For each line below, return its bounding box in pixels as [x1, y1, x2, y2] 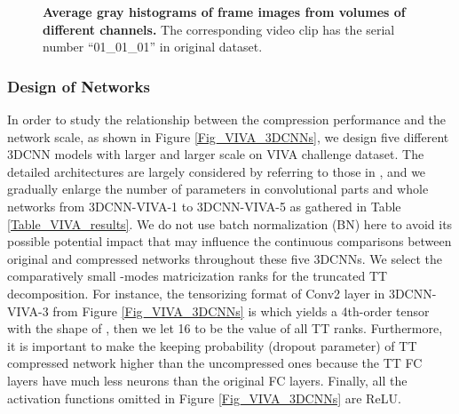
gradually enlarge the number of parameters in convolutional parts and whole [7, 179, 429, 198]
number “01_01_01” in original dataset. [43, 37, 263, 56]
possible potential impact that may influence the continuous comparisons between [7, 232, 452, 251]
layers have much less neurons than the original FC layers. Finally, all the [7, 370, 408, 389]
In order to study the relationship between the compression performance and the [7, 110, 447, 128]
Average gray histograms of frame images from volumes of [43, 3, 406, 20]
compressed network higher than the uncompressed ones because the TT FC [7, 354, 423, 372]
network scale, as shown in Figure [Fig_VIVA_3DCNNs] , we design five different [7, 127, 449, 146]
